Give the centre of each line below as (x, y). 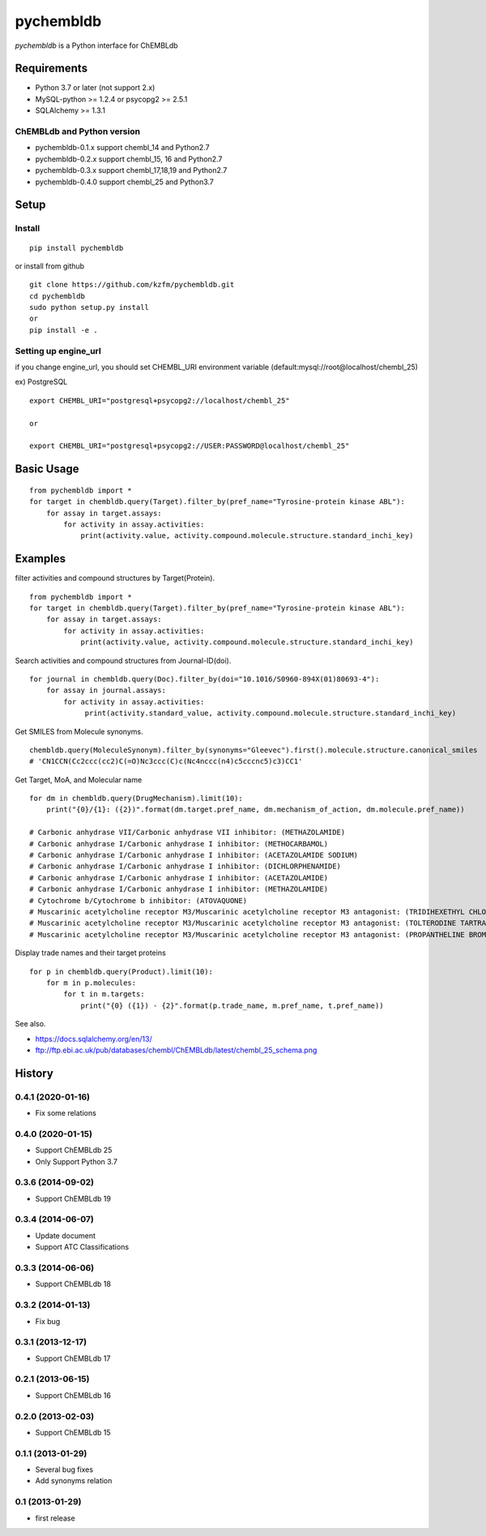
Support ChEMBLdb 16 (73, 1395)
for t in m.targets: (104, 994)
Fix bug (48, 1321)
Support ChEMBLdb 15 (73, 1432)
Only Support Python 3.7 (76, 1161)
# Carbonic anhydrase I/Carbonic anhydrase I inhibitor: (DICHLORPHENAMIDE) (185, 867)
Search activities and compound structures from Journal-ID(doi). (123, 660)
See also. (30, 1024)
